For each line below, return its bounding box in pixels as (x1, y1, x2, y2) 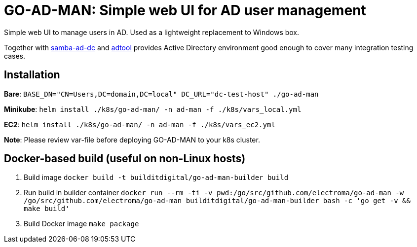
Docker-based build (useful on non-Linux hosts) (4, 152, 246, 165)
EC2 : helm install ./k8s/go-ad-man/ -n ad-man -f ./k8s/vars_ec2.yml (4, 120, 275, 129)
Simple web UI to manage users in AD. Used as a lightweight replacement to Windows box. (4, 28, 300, 36)
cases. (4, 51, 25, 60)
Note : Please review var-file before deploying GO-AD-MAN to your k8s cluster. (4, 135, 260, 144)
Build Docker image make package (24, 219, 139, 228)
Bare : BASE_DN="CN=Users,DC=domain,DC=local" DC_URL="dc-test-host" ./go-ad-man (4, 89, 319, 98)
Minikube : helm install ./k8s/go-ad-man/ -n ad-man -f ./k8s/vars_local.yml (4, 105, 302, 113)
